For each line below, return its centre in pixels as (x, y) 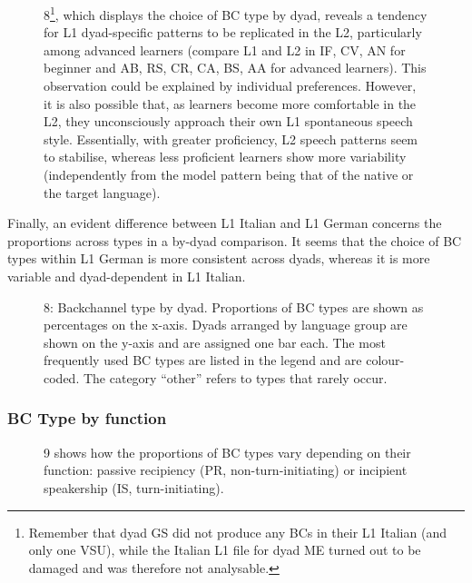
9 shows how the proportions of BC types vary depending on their (227, 452)
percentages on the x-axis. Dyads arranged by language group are (226, 325)
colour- (385, 360)
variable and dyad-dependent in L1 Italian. (127, 276)
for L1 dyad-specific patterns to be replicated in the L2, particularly (233, 32)
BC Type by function (87, 418)
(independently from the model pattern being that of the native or (229, 174)
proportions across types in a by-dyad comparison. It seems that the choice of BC (235, 240)
